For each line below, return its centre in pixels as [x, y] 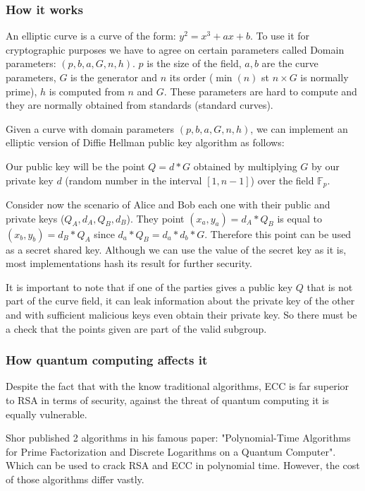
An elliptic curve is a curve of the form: [91, 36]
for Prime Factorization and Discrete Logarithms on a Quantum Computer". [171, 451]
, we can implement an [299, 128]
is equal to [299, 218]
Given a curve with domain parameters [90, 128]
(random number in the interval [134, 180]
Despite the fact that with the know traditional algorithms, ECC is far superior [178, 386]
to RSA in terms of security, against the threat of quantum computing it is [167, 400]
